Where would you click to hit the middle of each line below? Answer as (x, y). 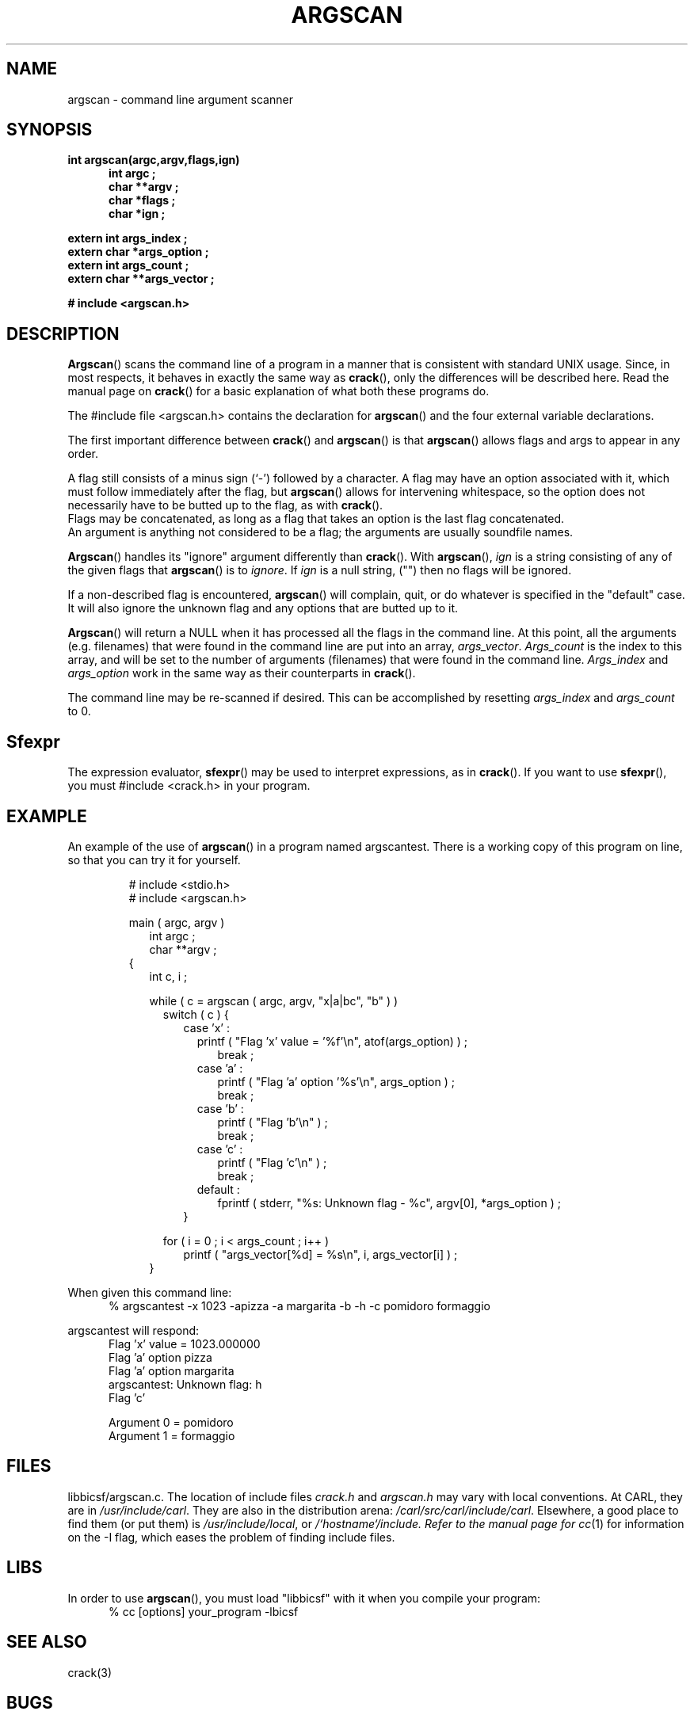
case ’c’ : (220, 1149)
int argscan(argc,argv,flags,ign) (154, 160)
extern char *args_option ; (138, 252)
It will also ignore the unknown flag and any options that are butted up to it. (263, 608)
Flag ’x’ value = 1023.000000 (185, 1343)
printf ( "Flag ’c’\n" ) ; (272, 1162)
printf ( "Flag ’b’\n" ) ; (273, 1122)
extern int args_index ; (128, 238)
